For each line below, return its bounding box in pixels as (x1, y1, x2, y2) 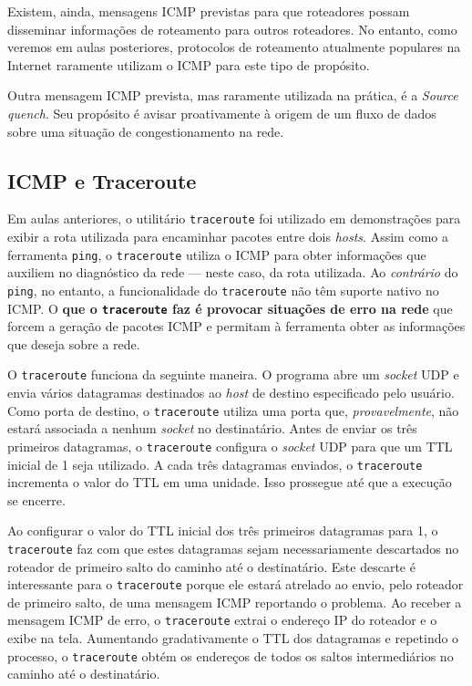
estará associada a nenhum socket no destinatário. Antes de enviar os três (7, 419, 417, 438)
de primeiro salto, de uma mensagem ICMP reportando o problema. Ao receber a (7, 592, 462, 611)
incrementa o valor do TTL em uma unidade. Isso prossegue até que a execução (7, 473, 452, 492)
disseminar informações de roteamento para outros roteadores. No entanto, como (7, 19, 457, 38)
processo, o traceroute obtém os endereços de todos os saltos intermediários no (7, 646, 454, 665)
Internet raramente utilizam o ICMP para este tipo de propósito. (7, 55, 370, 74)
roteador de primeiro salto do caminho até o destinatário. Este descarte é (7, 556, 416, 576)
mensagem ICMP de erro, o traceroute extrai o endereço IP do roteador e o (7, 610, 437, 629)
